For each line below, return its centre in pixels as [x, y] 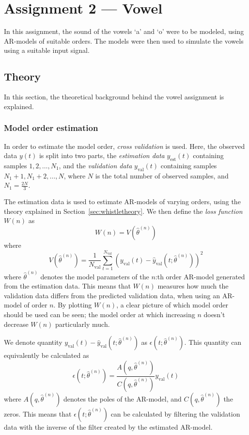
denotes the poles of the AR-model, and [122, 398]
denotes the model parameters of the [95, 276]
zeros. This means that [38, 413]
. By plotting [73, 305]
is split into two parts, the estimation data [102, 155]
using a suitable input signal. [47, 50]
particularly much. [83, 324]
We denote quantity [33, 342]
